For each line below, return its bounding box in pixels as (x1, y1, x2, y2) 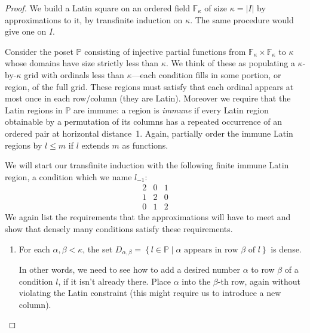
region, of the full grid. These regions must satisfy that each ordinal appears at (5, 80, 294, 92)
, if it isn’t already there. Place (58, 275, 171, 287)
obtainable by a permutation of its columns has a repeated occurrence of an (5, 115, 282, 128)
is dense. (271, 242, 302, 255)
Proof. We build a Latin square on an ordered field (5, 2, 190, 14)
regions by (5, 138, 42, 151)
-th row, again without (217, 275, 300, 287)
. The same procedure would (190, 13, 294, 26)
